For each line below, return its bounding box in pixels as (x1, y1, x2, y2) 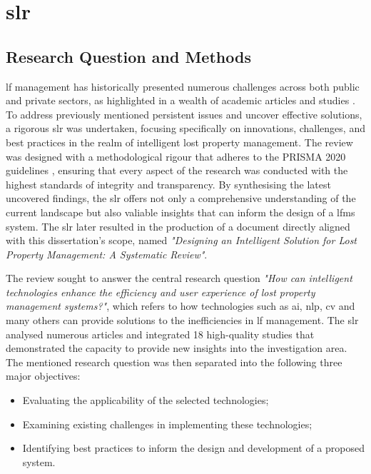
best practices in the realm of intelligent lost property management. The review (6, 134, 353, 149)
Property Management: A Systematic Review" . (6, 246, 208, 261)
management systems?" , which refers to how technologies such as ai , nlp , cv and (6, 298, 355, 313)
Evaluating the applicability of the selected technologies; (22, 393, 269, 408)
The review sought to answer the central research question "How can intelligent (6, 271, 352, 286)
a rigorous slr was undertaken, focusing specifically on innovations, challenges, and (6, 121, 365, 136)
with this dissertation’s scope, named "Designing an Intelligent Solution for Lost (6, 233, 357, 248)
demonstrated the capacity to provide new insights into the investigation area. (6, 341, 347, 355)
